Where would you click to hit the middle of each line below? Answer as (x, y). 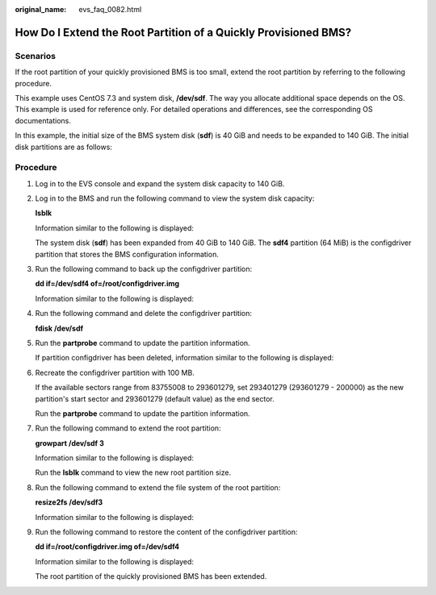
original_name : (41, 9)
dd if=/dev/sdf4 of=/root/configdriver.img (107, 284)
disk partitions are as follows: (64, 147)
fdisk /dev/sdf (59, 328)
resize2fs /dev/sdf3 (69, 502)
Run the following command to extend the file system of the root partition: (158, 487)
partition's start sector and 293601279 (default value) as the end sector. (155, 398)
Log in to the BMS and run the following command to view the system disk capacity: (175, 198)
